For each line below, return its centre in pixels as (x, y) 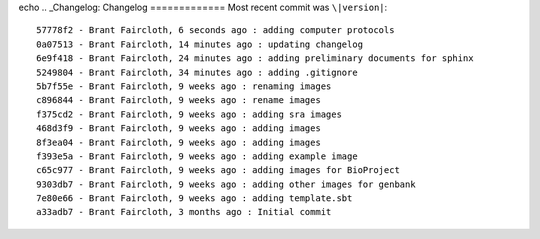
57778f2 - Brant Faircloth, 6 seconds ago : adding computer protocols (215, 30)
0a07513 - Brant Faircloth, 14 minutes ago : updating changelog (200, 44)
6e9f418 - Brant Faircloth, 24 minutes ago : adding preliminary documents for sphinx (255, 58)
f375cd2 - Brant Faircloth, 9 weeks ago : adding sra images (189, 114)
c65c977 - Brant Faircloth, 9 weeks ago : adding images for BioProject (218, 170)
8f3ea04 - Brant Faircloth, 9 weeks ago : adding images (179, 142)
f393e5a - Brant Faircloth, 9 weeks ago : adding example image (197, 156)
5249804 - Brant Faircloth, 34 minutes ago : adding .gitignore (197, 72)
